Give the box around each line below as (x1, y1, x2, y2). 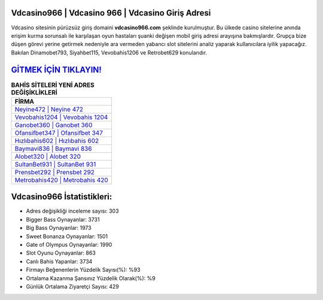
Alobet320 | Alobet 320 (14, 152, 81, 160)
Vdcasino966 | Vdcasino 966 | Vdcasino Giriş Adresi (11, 8, 211, 18)
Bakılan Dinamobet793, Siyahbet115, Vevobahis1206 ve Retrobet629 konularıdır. (11, 49, 208, 56)
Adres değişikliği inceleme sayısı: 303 (26, 207, 119, 215)
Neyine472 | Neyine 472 (14, 105, 84, 113)
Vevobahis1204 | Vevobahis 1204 (14, 113, 108, 121)
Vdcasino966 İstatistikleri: (11, 192, 112, 202)
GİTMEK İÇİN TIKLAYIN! (11, 65, 102, 75)
